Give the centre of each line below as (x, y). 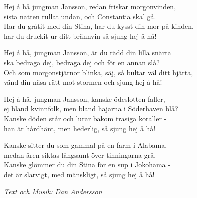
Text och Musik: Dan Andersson (53, 191)
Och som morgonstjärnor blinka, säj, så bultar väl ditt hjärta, (98, 72)
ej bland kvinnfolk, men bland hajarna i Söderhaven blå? (91, 108)
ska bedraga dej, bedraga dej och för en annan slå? (82, 62)
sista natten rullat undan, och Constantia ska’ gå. (80, 16)
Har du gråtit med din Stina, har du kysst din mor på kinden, (99, 26)
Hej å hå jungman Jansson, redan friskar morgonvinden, (90, 6)
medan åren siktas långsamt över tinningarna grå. (80, 154)
